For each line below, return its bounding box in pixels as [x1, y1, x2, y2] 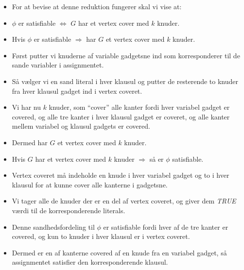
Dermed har [12, 137, 48, 147]
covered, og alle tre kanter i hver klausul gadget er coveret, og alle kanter [12, 111, 230, 121]
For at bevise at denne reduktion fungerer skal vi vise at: [12, 1, 182, 11]
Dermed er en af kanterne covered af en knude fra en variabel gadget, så [12, 247, 227, 257]
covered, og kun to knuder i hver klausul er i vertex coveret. [12, 231, 190, 241]
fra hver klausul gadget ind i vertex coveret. [12, 85, 142, 96]
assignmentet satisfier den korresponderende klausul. [12, 257, 168, 267]
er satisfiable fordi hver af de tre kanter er [103, 221, 228, 232]
